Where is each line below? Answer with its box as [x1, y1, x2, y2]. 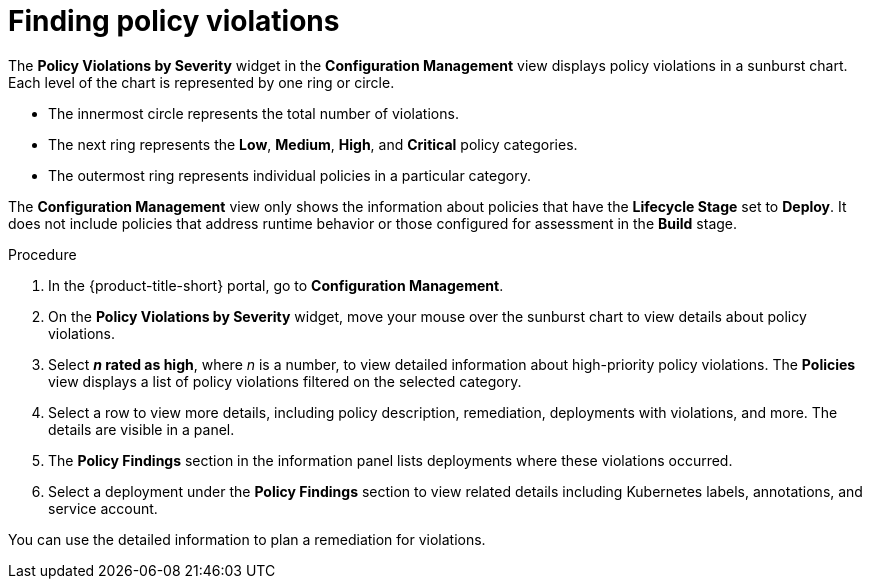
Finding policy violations [8, 4, 340, 38]
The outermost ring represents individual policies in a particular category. [48, 166, 531, 184]
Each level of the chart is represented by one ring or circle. [8, 73, 395, 91]
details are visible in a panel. [48, 420, 235, 438]
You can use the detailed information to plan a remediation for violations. [8, 530, 486, 548]
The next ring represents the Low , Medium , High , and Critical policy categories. [48, 135, 578, 153]
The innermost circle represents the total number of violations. [48, 104, 459, 122]
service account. [48, 499, 158, 517]
